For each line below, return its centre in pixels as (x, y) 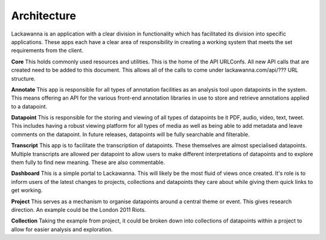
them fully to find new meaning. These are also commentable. (88, 162)
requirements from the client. (47, 51)
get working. (27, 191)
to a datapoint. (29, 106)
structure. (23, 78)
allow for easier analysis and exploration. (62, 229)
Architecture (44, 16)
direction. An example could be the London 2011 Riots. (78, 210)
